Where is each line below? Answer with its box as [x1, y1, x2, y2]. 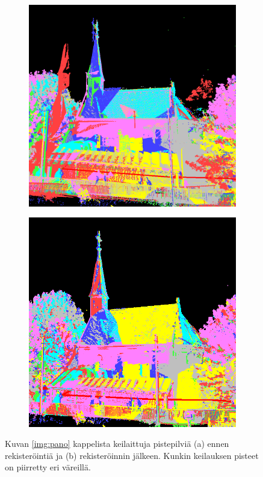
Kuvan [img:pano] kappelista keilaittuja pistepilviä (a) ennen [5, 437, 229, 450]
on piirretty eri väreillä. [5, 461, 91, 473]
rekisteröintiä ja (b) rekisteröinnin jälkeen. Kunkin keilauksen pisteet [5, 449, 259, 461]
